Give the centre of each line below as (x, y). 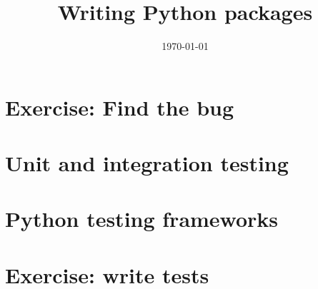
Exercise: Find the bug (120, 107)
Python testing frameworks (142, 219)
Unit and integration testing (147, 163)
